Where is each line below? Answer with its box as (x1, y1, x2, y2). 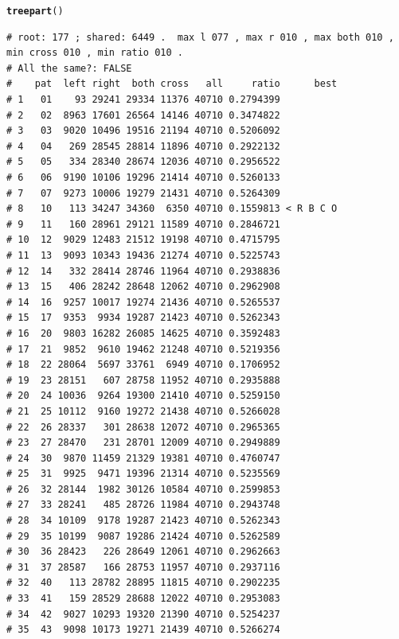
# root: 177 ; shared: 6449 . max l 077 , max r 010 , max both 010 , (6, 31, 394, 43)
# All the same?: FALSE (6, 62, 132, 74)
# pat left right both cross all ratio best (6, 78, 338, 90)
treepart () (6, 6, 64, 17)
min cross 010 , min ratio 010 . (6, 47, 183, 59)
